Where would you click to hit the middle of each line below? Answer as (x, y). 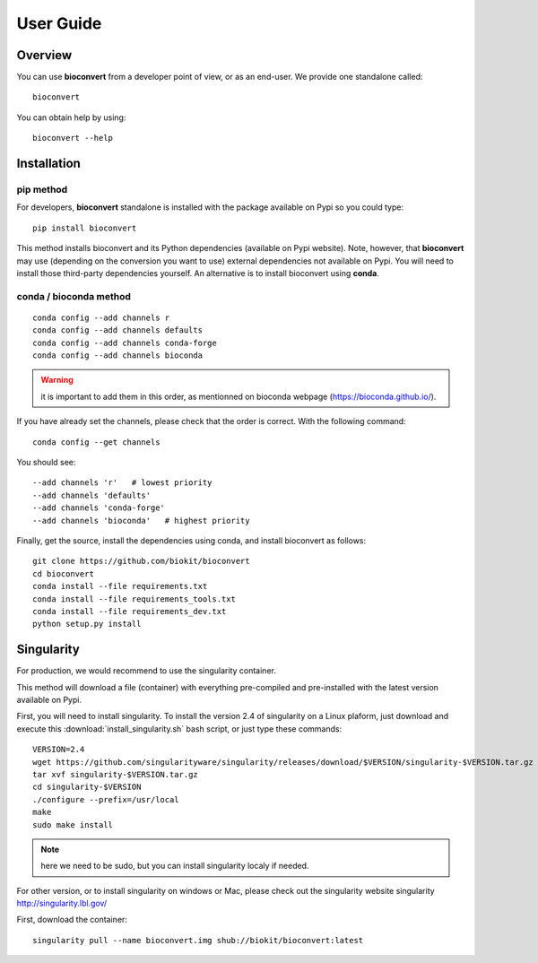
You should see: (46, 463)
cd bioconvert (63, 573)
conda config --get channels (96, 442)
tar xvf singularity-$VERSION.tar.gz (116, 774)
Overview (44, 55)
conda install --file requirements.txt (120, 586)
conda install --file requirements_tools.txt (134, 599)
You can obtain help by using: (71, 117)
